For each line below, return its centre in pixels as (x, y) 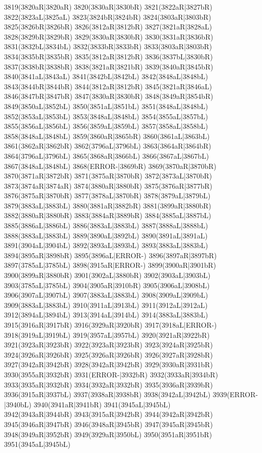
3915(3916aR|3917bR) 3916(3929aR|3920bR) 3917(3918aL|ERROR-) (110, 325)
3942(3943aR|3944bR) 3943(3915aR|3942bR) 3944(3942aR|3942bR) (108, 414)
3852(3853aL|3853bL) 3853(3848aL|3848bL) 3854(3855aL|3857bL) (106, 116)
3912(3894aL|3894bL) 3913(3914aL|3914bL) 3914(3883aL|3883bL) (106, 315)
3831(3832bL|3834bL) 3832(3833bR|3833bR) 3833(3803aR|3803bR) (108, 46)
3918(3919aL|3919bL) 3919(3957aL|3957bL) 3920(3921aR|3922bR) (107, 335)
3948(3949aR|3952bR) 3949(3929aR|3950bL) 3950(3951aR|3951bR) (108, 434)
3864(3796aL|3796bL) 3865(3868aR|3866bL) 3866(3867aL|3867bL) (107, 155)
